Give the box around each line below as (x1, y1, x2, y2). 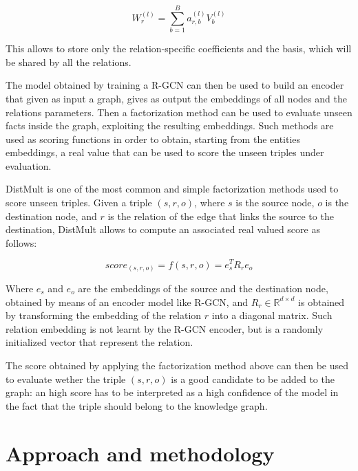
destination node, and (6, 208, 97, 223)
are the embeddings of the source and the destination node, (78, 281, 328, 296)
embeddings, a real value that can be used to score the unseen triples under (6, 145, 324, 160)
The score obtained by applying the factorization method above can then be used (6, 358, 349, 372)
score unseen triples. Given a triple (6, 195, 152, 210)
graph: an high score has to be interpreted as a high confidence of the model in (6, 385, 339, 399)
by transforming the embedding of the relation (6, 308, 202, 322)
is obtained (298, 294, 345, 309)
